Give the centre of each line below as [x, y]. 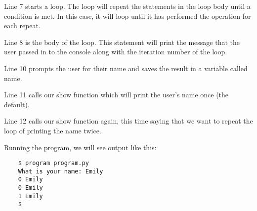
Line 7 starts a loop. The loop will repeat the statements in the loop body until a [127, 6]
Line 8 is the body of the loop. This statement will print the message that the [122, 42]
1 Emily [30, 196]
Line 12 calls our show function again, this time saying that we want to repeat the [128, 121]
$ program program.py [53, 163]
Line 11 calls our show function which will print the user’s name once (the [116, 95]
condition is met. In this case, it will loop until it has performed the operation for [128, 16]
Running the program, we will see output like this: [80, 147]
